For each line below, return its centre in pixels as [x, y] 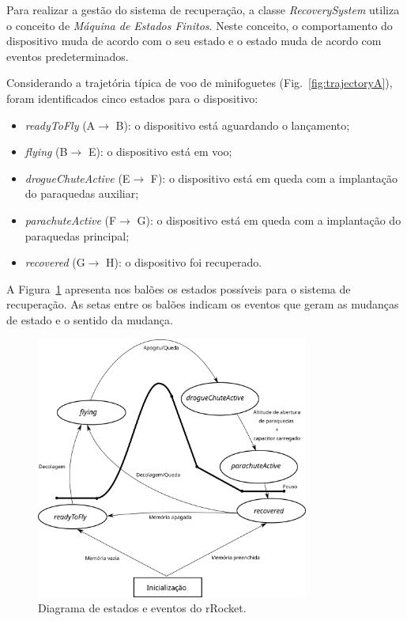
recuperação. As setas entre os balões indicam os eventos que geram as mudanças [203, 304]
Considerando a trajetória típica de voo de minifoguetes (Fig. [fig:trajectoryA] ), [200, 83]
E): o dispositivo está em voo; [160, 151]
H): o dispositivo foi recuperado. [184, 262]
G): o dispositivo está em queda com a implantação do [269, 220]
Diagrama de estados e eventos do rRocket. [142, 608]
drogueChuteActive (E [77, 178]
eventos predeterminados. [68, 56]
